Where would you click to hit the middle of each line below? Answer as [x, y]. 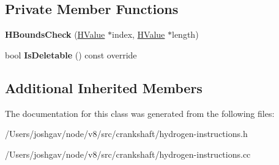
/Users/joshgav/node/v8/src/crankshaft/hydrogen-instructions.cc [128, 154]
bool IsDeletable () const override [71, 54]
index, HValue [138, 34]
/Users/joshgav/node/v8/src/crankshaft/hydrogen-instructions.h [126, 134]
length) [185, 34]
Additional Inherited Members [104, 87]
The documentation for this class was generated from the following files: [140, 113]
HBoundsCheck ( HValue [55, 34]
